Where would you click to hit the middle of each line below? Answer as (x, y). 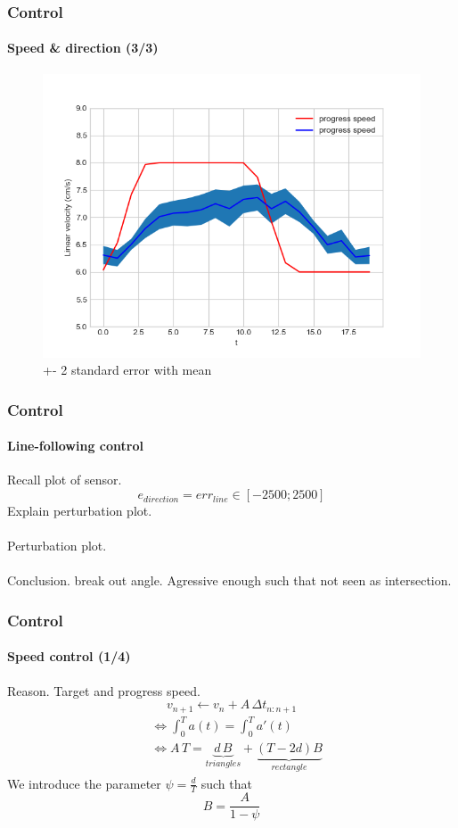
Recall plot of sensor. (65, 480)
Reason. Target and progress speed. (104, 690)
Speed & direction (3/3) (83, 48)
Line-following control (75, 446)
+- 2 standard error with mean (127, 370)
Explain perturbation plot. (80, 511)
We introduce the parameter (84, 783)
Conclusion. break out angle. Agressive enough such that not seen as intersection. (229, 580)
